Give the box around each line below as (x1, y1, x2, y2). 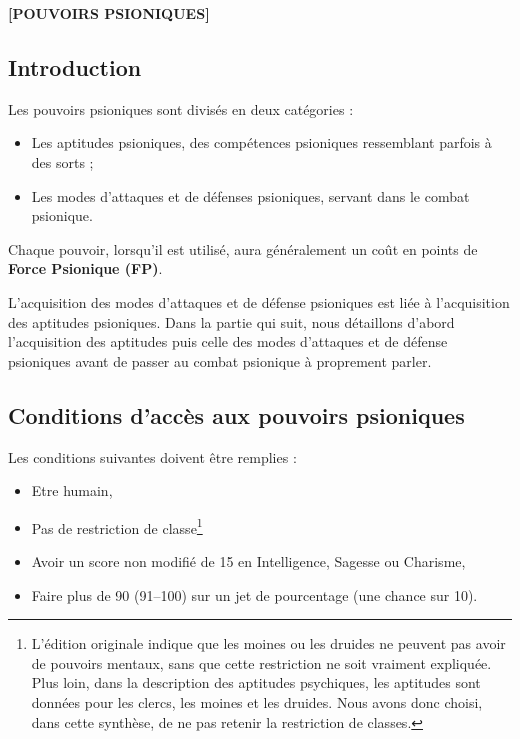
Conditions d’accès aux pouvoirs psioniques (8, 399, 465, 430)
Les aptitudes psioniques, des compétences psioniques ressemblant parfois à (31, 132, 492, 153)
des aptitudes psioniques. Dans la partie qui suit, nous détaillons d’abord (8, 311, 455, 332)
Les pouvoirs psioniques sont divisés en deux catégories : (8, 98, 354, 119)
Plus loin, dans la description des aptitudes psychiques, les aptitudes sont (31, 672, 481, 693)
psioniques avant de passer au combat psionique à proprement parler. (8, 350, 432, 371)
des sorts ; (31, 151, 94, 172)
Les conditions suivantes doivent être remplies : (8, 446, 297, 467)
